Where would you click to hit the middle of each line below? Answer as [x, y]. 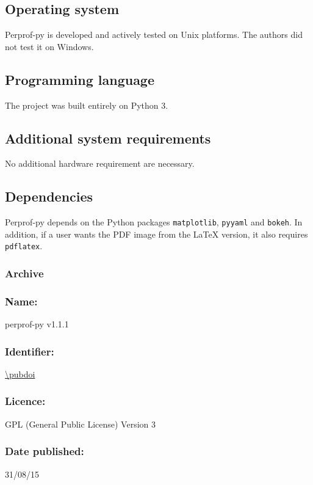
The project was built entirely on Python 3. [87, 105]
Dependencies [49, 196]
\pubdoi [20, 374]
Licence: [25, 401]
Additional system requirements [108, 138]
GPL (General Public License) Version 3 [80, 424]
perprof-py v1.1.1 [37, 324]
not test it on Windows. [49, 46]
